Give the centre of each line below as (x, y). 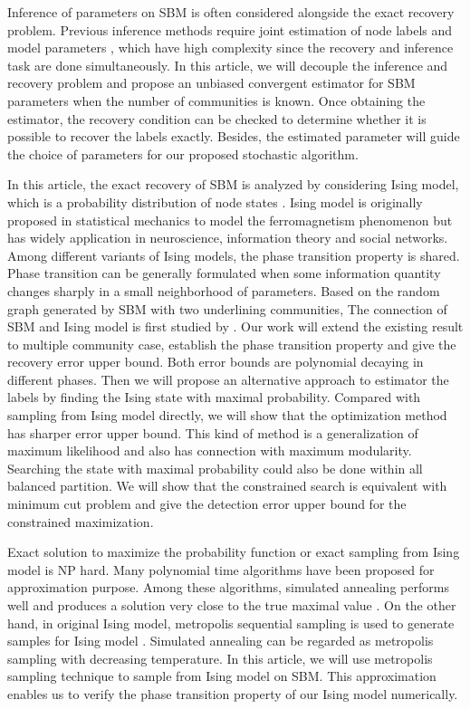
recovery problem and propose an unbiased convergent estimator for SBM (211, 83)
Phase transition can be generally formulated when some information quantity (224, 273)
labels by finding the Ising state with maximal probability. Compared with (214, 397)
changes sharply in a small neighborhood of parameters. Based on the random (224, 290)
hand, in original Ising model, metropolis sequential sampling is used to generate (231, 623)
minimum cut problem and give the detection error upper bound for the (207, 504)
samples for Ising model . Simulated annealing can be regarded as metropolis (221, 641)
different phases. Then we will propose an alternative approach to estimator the (228, 379)
